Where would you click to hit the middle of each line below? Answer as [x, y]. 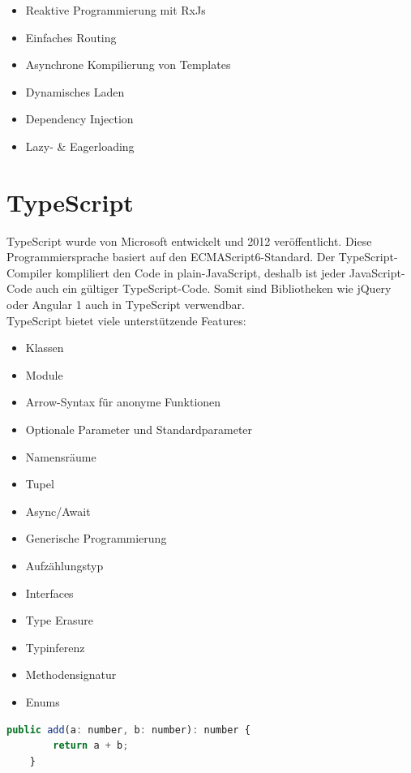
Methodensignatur [71, 674]
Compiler [30, 272]
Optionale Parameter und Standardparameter [139, 429]
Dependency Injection [79, 119]
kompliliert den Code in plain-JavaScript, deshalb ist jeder [201, 272]
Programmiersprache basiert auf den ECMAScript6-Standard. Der [171, 257]
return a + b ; [91, 746]
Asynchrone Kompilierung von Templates [128, 64]
